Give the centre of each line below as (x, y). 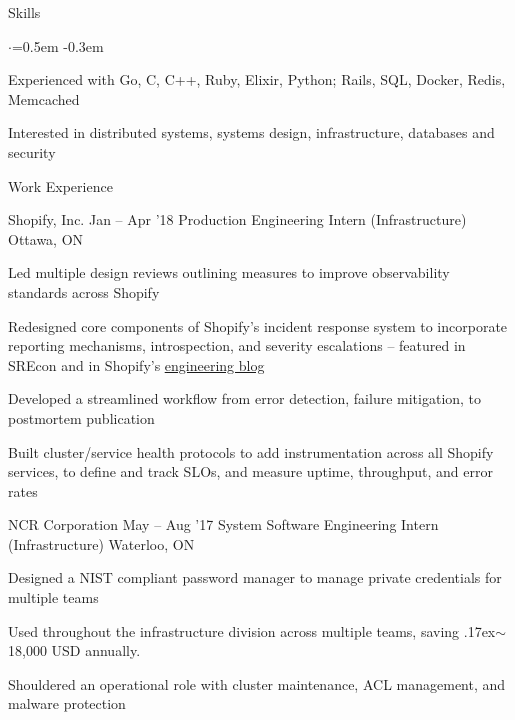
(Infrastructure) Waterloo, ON (101, 543)
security (32, 151)
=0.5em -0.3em (57, 45)
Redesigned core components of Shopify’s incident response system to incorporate (258, 325)
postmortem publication (81, 417)
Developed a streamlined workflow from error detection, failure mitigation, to (245, 398)
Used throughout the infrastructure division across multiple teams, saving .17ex (252, 630)
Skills (24, 12)
